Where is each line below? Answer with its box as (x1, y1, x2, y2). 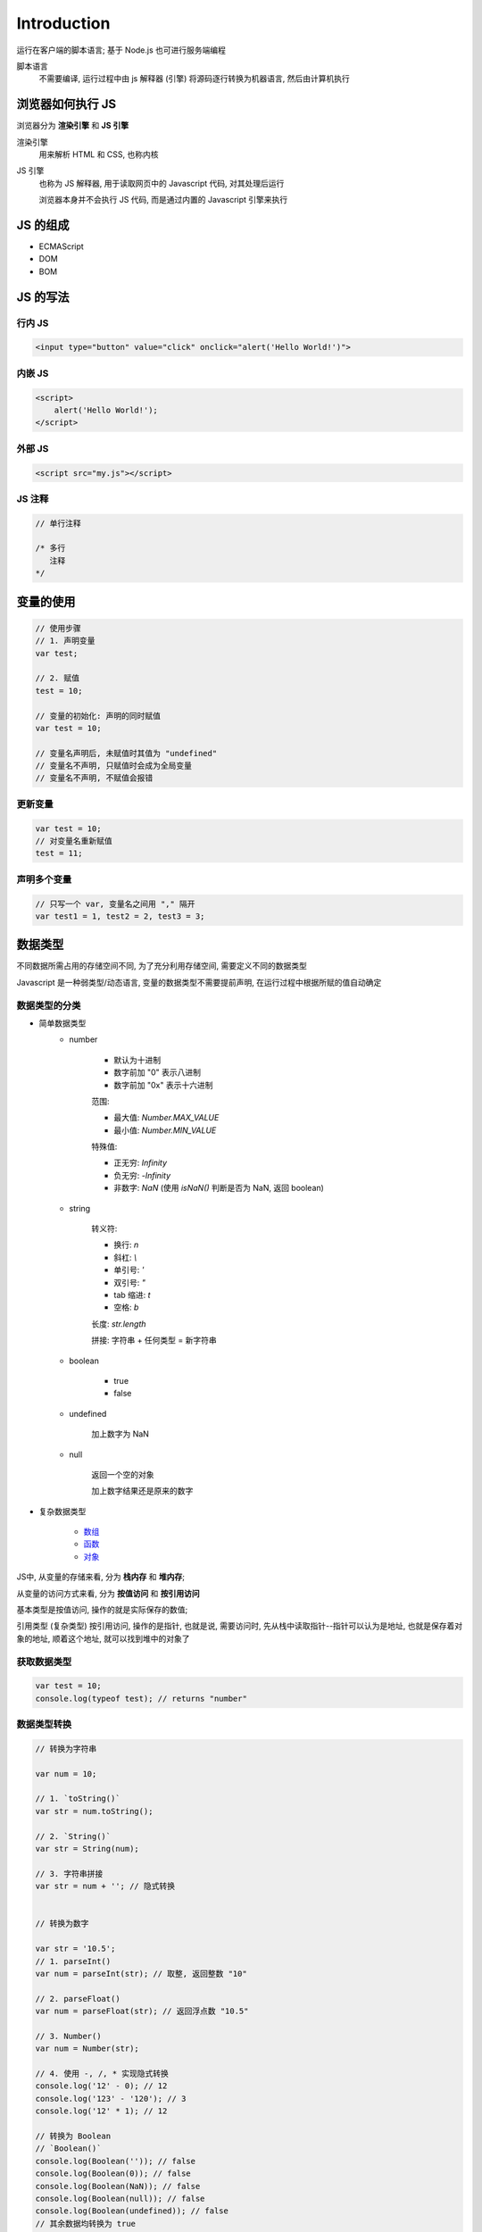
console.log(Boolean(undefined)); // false (35, 2206, 229, 2216)
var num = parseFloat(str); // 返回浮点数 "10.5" (35, 2006, 249, 2017)
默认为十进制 (113, 1054, 161, 1065)
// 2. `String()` (35, 1831, 112, 1841)
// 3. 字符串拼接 (35, 1869, 104, 1878)
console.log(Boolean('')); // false (35, 2156, 196, 2166)
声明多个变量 (16, 873, 72, 886)
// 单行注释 (35, 518, 81, 529)
